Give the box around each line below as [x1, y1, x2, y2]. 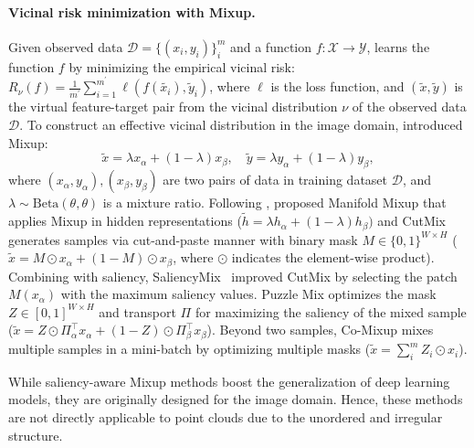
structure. [8, 425, 63, 444]
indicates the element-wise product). [231, 248, 435, 267]
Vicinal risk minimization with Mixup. [8, 2, 256, 21]
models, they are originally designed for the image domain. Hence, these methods [8, 389, 463, 409]
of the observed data [352, 97, 467, 116]
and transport [99, 302, 176, 321]
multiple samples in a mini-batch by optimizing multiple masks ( [8, 339, 371, 358]
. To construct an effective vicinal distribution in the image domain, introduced [19, 115, 463, 134]
